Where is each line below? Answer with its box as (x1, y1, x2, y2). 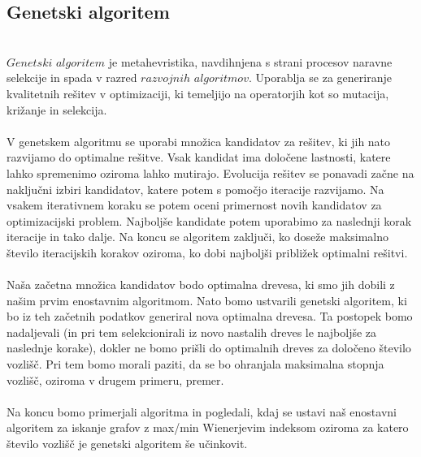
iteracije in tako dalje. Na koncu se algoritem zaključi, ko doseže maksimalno (7, 228, 389, 245)
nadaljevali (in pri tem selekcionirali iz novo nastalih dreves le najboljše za (7, 323, 377, 340)
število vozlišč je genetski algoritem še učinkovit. (7, 435, 248, 452)
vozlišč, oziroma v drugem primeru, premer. (7, 371, 224, 388)
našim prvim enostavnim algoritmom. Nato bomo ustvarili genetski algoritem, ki (7, 291, 407, 308)
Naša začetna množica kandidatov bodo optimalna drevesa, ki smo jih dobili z (7, 276, 395, 293)
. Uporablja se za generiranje (248, 69, 392, 86)
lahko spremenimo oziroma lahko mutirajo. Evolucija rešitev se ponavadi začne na (7, 164, 414, 181)
